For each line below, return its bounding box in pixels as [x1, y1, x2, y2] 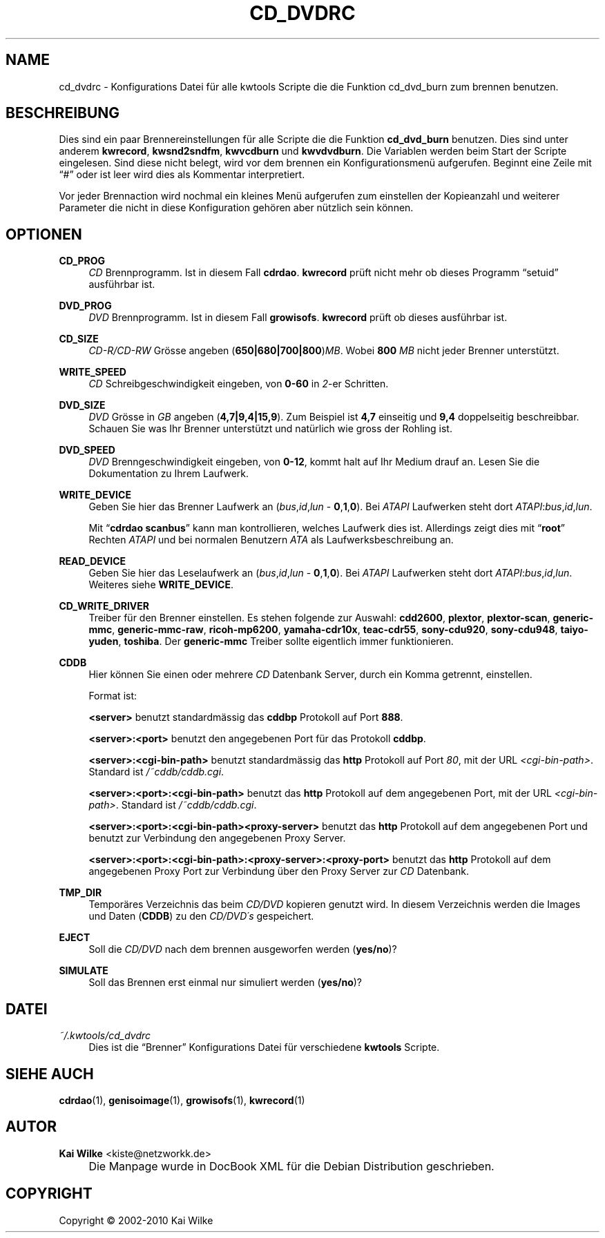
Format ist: [88, 690, 137, 702]
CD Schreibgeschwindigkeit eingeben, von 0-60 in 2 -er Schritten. [88, 378, 389, 390]
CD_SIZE [59, 333, 99, 345]
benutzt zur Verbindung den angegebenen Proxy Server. [88, 832, 346, 844]
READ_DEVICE [59, 555, 126, 568]
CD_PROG [59, 255, 105, 267]
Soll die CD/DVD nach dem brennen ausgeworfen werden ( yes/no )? [88, 943, 397, 956]
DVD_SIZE [59, 399, 106, 412]
